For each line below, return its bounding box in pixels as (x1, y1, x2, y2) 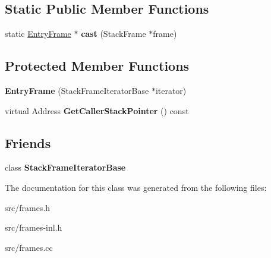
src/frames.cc (5, 241, 53, 253)
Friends (5, 133, 51, 152)
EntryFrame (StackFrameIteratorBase (5, 84, 149, 96)
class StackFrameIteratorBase (5, 161, 126, 174)
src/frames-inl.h (5, 221, 62, 234)
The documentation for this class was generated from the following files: (5, 181, 267, 193)
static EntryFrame (5, 27, 71, 40)
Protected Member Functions (5, 56, 190, 75)
